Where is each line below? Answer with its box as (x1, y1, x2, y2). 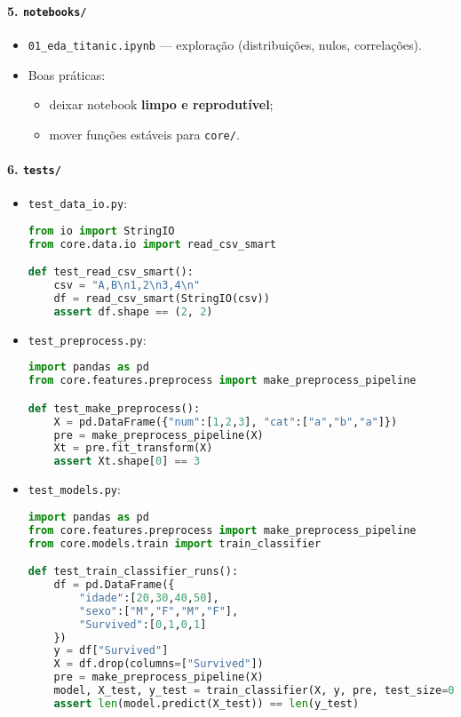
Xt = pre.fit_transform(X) (53, 442, 213, 455)
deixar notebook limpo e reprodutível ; (49, 95, 274, 114)
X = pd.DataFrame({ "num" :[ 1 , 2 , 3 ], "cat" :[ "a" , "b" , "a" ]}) (53, 415, 398, 428)
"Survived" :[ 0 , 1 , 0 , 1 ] (79, 617, 207, 631)
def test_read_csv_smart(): (28, 266, 194, 279)
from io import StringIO (28, 224, 175, 237)
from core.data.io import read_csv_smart (28, 237, 277, 251)
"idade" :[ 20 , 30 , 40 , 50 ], (79, 591, 219, 604)
